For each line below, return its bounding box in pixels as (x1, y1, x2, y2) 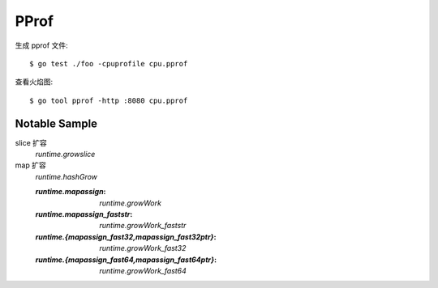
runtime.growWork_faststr (99, 221, 187, 231)
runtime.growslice (35, 150, 96, 159)
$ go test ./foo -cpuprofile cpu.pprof (29, 59, 188, 68)
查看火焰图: (15, 77, 54, 87)
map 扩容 (15, 160, 46, 170)
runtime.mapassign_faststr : (35, 209, 133, 218)
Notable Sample (15, 116, 97, 130)
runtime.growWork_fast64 (99, 265, 187, 275)
